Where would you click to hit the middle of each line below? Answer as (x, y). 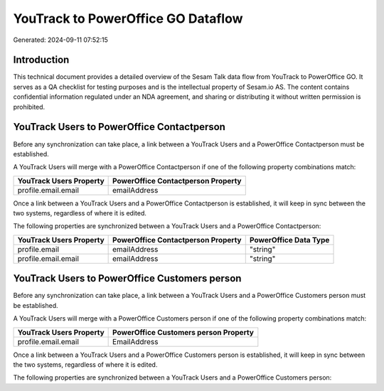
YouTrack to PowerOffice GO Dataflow (128, 18)
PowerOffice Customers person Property (183, 332)
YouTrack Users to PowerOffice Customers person (127, 278)
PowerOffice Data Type (289, 240)
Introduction (41, 60)
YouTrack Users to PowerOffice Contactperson (119, 127)
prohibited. (29, 107)
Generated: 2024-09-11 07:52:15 (60, 40)
